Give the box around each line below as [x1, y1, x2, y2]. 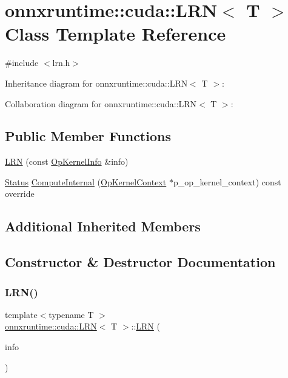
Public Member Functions [5, 127, 171, 145]
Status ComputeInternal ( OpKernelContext [5, 175, 167, 188]
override [5, 187, 35, 200]
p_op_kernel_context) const [173, 175, 281, 188]
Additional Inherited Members [5, 217, 201, 236]
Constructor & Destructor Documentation [5, 253, 276, 271]
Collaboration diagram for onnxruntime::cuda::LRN [5, 97, 197, 110]
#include [5, 56, 39, 69]
